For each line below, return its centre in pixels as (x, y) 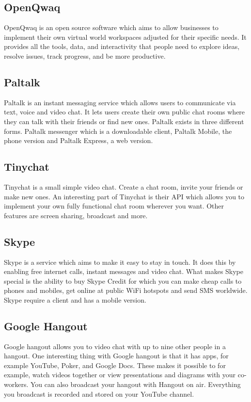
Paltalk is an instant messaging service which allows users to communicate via (120, 102)
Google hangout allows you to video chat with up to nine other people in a (115, 346)
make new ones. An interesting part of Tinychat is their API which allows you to (124, 196)
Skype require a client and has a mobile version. (75, 299)
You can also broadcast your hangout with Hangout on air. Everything (135, 384)
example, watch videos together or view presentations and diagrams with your (120, 375)
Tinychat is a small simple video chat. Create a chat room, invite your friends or (124, 186)
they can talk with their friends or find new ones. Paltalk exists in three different (124, 121)
